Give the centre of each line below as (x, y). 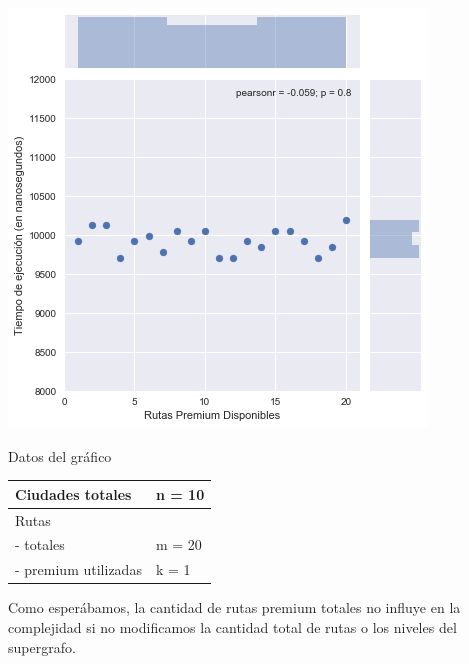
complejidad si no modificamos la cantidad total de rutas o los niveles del (232, 626)
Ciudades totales (73, 493)
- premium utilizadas (78, 569)
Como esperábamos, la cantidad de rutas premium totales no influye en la (234, 607)
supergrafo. (42, 646)
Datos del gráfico (60, 455)
